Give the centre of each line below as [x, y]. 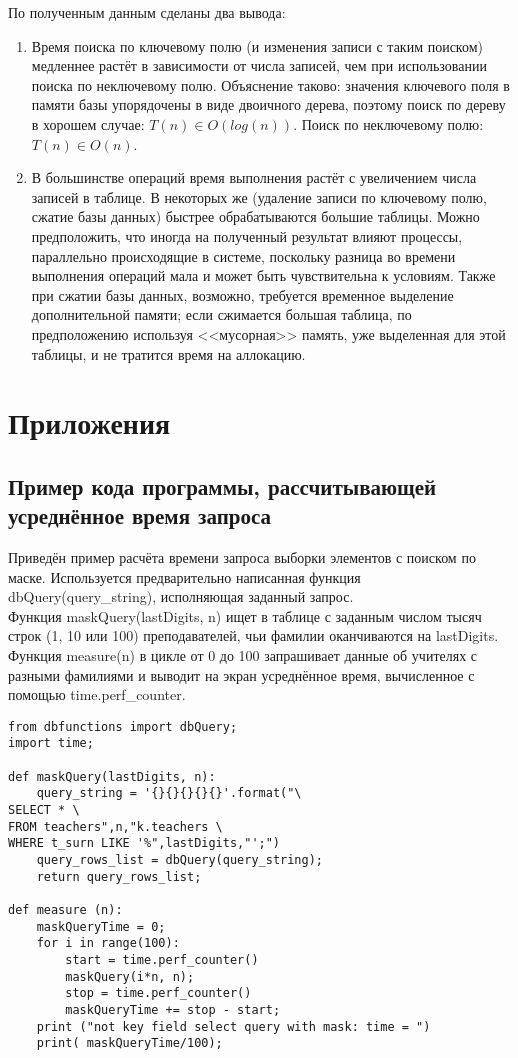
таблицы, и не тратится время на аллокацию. [168, 353]
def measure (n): [65, 910]
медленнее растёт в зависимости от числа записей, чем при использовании [259, 65]
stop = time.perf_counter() [158, 993]
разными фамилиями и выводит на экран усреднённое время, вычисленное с [241, 674]
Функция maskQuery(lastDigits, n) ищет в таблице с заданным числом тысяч [245, 615]
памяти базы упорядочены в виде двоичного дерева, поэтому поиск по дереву [268, 104]
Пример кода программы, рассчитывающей [222, 485]
